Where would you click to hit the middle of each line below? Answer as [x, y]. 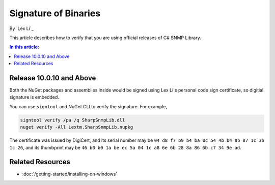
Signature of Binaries [55, 13]
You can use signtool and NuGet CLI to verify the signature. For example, [88, 106]
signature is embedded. [34, 97]
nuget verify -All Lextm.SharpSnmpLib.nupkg [77, 127]
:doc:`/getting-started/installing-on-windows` [70, 174]
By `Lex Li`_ [22, 28]
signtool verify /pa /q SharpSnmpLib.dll [73, 120]
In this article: [24, 47]
